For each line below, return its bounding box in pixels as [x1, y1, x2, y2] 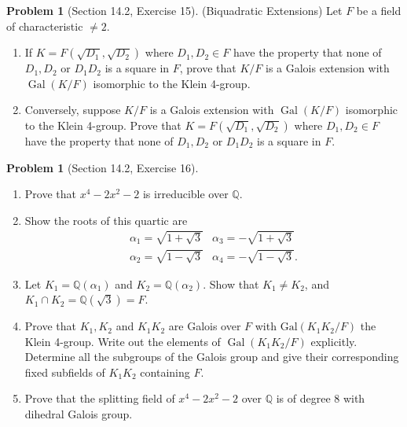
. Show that [203, 275, 259, 292]
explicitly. [310, 333, 357, 349]
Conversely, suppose [24, 101, 121, 118]
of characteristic [6, 17, 83, 34]
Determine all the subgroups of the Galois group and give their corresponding [24, 348, 399, 365]
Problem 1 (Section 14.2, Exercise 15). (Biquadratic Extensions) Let [6, 2, 343, 18]
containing [140, 363, 190, 380]
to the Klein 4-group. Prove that [24, 116, 181, 133]
